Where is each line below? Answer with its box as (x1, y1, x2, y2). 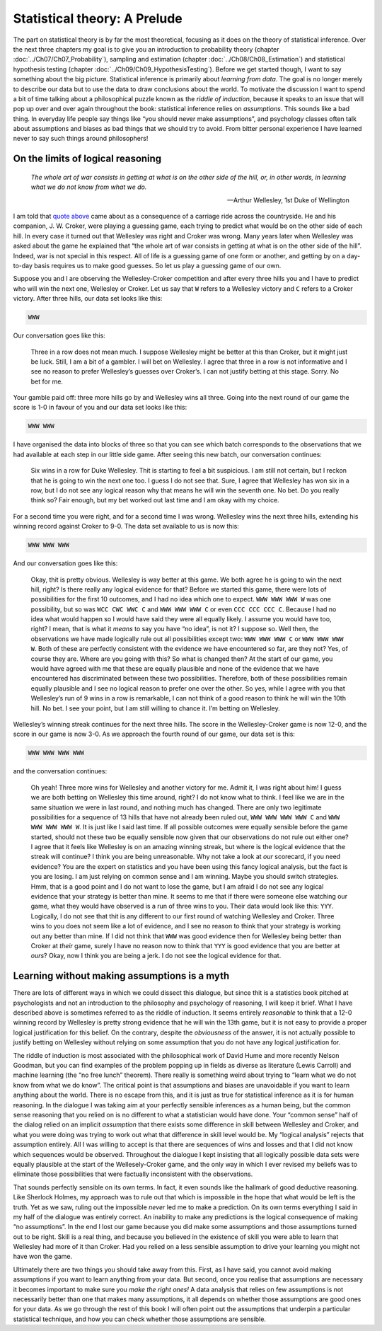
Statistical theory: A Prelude (13, 11, 183, 26)
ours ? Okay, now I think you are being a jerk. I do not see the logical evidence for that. (30, 952, 282, 960)
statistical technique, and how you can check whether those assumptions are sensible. (13, 1315, 267, 1323)
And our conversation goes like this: (13, 559, 118, 567)
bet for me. (30, 377, 64, 386)
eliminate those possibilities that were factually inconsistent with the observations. (13, 1170, 253, 1178)
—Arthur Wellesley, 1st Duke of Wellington (227, 195, 349, 204)
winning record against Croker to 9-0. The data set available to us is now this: (13, 522, 240, 531)
